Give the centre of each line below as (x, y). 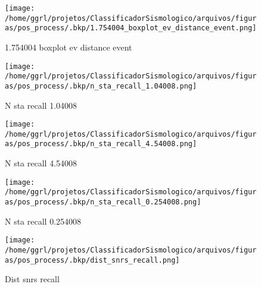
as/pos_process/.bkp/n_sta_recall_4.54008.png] (101, 144)
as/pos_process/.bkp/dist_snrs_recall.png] (92, 260)
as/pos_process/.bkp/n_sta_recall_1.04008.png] (101, 86)
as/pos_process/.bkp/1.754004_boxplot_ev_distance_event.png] (131, 28)
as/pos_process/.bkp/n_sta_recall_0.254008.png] (103, 202)
